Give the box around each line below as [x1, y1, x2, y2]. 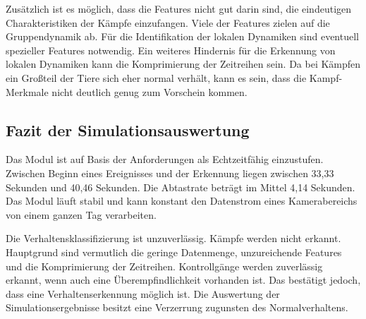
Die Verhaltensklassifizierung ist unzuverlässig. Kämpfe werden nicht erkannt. [6, 231, 341, 246]
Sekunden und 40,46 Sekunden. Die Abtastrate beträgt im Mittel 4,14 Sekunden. [6, 179, 355, 194]
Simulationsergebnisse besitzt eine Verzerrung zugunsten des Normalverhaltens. [6, 300, 348, 315]
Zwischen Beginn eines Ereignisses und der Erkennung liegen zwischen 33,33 [6, 165, 334, 180]
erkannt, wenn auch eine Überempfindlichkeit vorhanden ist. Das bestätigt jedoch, [6, 272, 361, 287]
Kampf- [309, 70, 343, 85]
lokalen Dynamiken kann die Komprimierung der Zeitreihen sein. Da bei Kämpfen [6, 56, 361, 71]
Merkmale [6, 84, 49, 99]
